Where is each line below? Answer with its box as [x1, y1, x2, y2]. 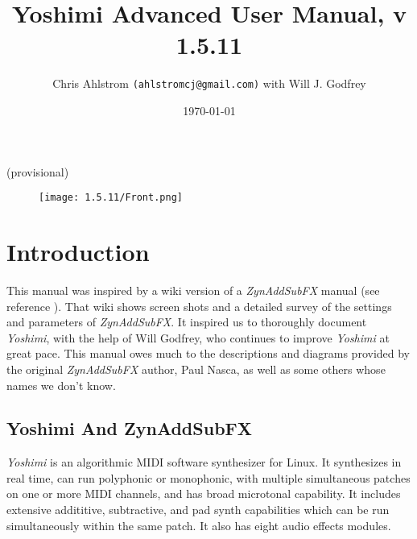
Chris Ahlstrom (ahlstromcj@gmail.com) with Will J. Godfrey [52, 75, 366, 92]
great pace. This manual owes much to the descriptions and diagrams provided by [6, 345, 411, 362]
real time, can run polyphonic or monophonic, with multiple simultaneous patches [6, 469, 411, 486]
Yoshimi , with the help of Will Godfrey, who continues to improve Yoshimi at [6, 329, 390, 346]
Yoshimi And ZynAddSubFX [6, 416, 253, 441]
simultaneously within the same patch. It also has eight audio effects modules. [6, 516, 391, 533]
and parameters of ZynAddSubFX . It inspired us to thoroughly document [6, 313, 367, 330]
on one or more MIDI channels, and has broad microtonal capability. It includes [6, 485, 401, 502]
